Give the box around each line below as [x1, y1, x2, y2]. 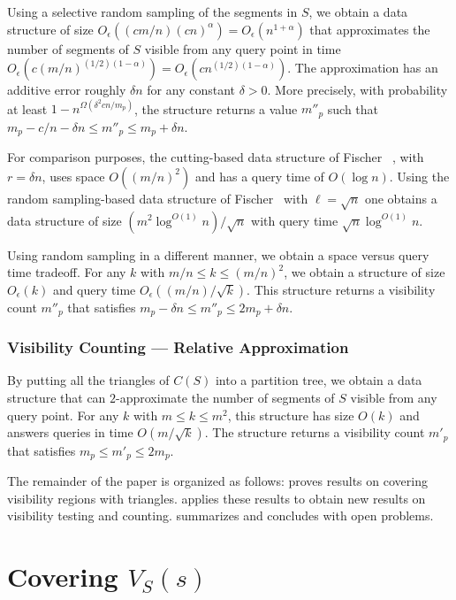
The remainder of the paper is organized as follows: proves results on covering [7, 472, 428, 490]
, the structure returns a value [134, 99, 298, 118]
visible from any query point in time [144, 39, 341, 58]
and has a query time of [194, 166, 324, 185]
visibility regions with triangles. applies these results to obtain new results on [7, 488, 426, 507]
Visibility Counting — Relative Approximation [7, 336, 349, 358]
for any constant [147, 81, 235, 99]
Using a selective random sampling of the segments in [7, 3, 298, 20]
